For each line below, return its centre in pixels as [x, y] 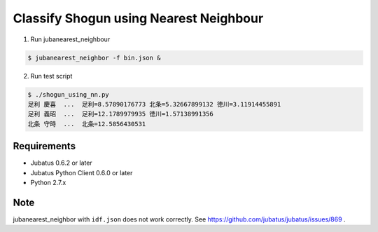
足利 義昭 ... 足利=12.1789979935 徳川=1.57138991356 [120, 114]
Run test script [51, 76]
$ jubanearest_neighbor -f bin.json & [94, 57]
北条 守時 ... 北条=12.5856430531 [87, 124]
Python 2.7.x [48, 182]
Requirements [44, 146]
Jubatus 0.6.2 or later [61, 163]
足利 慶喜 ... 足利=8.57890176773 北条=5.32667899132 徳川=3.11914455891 [154, 104]
